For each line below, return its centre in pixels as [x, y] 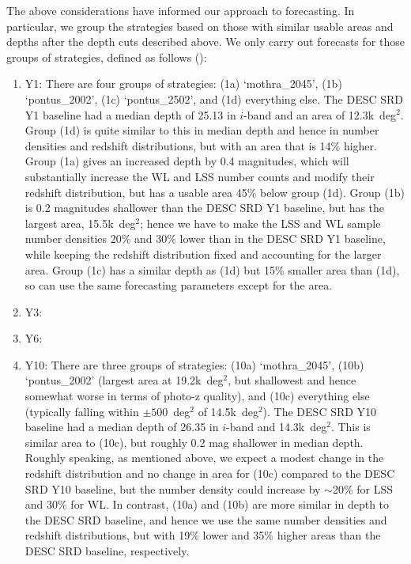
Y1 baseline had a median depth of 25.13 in [130, 114]
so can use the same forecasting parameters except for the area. [179, 285]
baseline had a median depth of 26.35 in [122, 427]
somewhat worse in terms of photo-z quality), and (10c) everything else [197, 396]
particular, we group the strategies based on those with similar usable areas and [200, 26]
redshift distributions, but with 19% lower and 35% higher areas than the [203, 535]
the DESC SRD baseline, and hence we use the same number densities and [206, 519]
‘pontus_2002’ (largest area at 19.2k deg [124, 380]
